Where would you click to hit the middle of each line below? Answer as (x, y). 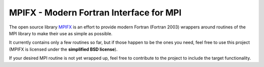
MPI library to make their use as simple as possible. (61, 33)
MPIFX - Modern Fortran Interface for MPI (95, 13)
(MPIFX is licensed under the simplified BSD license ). (63, 49)
